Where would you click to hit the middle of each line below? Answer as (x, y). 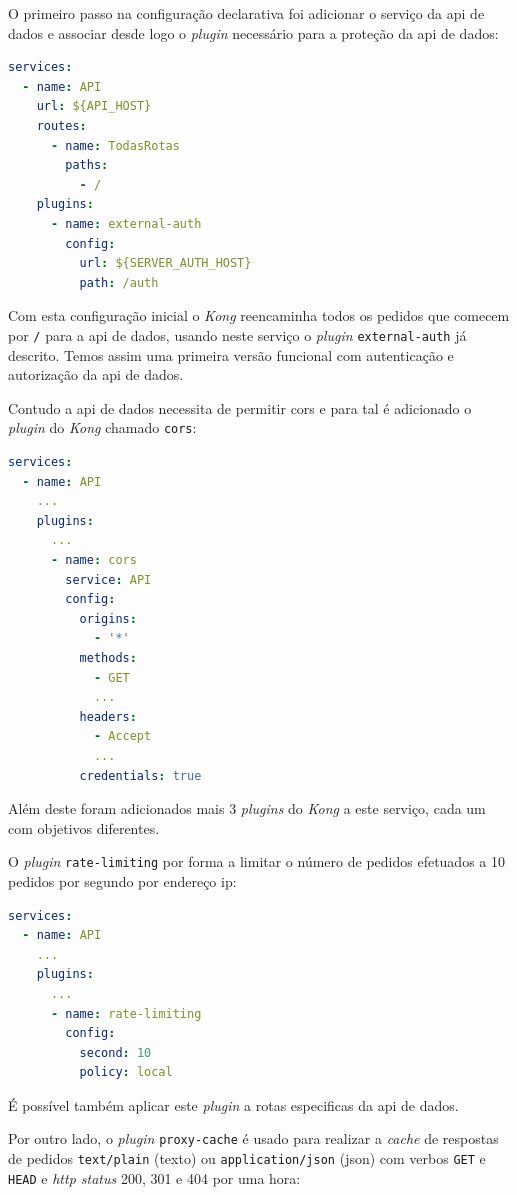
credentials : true (140, 775)
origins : (108, 618)
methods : (108, 657)
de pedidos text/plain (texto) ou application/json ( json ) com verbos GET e (247, 1158)
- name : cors (93, 559)
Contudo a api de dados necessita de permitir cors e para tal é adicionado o (240, 407)
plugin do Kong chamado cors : (102, 427)
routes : (61, 125)
